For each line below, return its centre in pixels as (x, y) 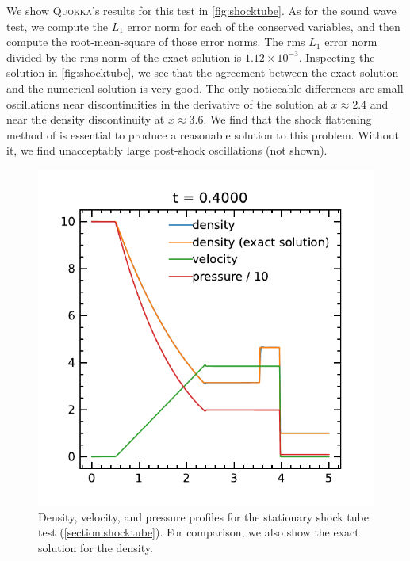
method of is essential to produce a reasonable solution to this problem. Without (203, 134)
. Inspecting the (337, 57)
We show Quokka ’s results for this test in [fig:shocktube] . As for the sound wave (201, 10)
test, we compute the (57, 26)
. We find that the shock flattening (287, 119)
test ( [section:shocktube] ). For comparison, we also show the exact (199, 532)
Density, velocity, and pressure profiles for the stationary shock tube (203, 516)
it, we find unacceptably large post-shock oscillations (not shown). (167, 150)
